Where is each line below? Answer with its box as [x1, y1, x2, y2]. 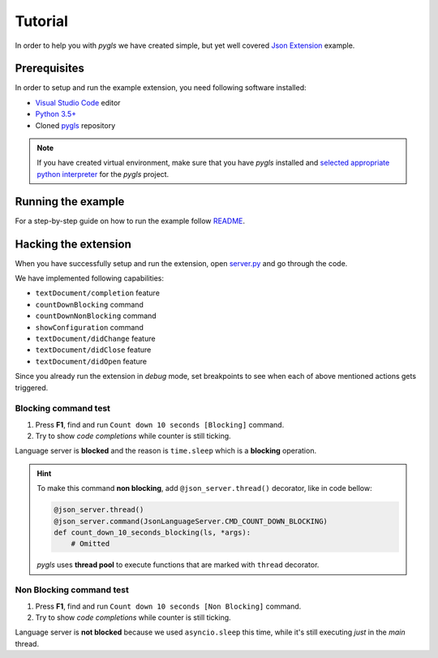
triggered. [15, 382, 49, 393]
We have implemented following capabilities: [15, 273, 165, 283]
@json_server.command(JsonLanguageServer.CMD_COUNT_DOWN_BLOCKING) [54, 516, 328, 526]
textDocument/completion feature [35, 288, 160, 298]
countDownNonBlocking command [35, 311, 157, 320]
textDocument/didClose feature [35, 345, 152, 355]
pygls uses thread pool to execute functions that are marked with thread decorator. [36, 560, 320, 570]
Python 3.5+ [35, 110, 77, 119]
